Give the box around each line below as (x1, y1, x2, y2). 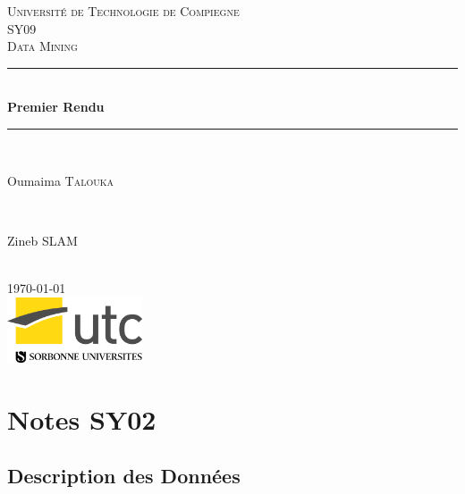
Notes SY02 (7, 400, 156, 437)
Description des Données (7, 462, 241, 490)
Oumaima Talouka (7, 171, 114, 189)
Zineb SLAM (7, 230, 78, 249)
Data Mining (7, 37, 78, 55)
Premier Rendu (7, 97, 105, 116)
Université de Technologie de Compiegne (7, 2, 240, 20)
